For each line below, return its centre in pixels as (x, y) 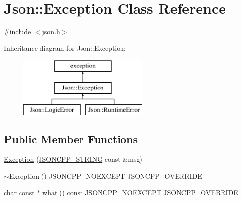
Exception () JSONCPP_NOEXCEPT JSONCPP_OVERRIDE (105, 176)
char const (19, 192)
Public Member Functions (71, 139)
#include (18, 32)
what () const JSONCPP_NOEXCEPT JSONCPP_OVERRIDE (140, 192)
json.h (51, 32)
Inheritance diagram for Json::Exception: (65, 48)
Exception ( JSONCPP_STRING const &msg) (73, 159)
